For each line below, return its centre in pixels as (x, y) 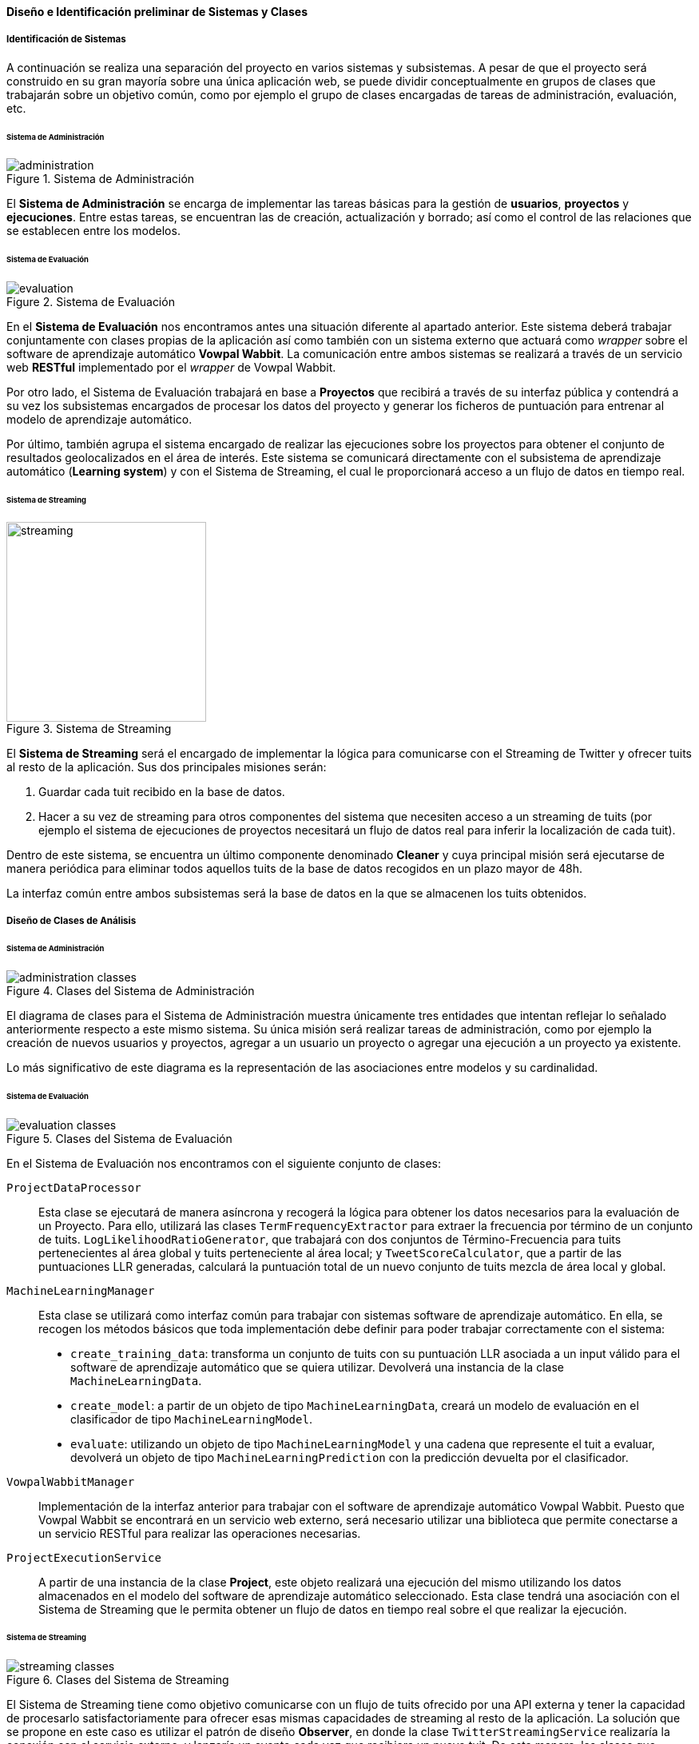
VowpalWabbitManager (71, 1481)
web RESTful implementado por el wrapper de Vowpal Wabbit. (171, 368)
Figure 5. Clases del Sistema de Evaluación (119, 1138)
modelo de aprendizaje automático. (99, 420)
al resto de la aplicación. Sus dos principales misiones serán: (167, 766)
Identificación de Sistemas (66, 40)
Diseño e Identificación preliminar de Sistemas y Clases (157, 12)
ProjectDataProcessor (74, 1187)
